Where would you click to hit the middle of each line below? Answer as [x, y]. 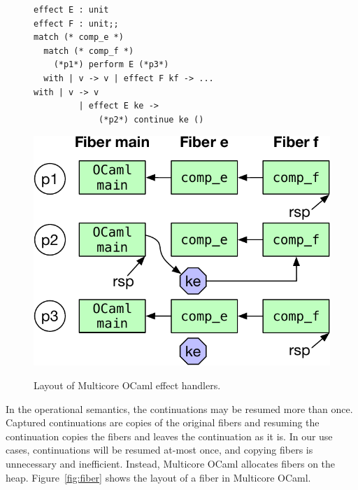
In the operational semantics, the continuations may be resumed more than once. [179, 408]
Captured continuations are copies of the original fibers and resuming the [163, 422]
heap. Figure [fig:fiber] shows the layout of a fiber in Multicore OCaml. [158, 477]
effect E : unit [71, 10]
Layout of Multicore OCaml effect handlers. [127, 385]
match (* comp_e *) [79, 37]
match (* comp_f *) [89, 51]
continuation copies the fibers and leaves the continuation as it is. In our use [169, 436]
